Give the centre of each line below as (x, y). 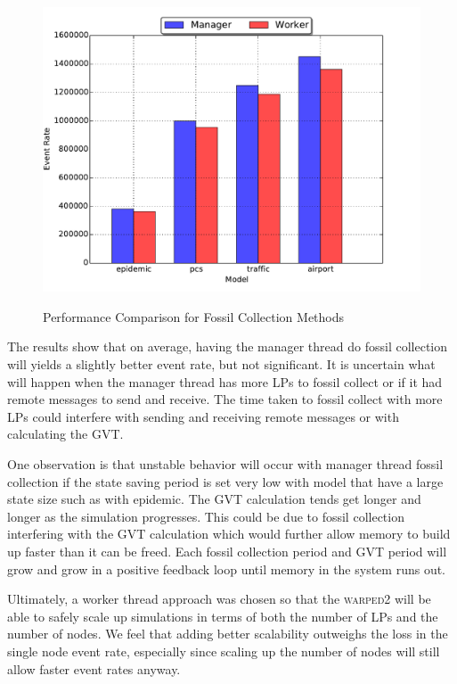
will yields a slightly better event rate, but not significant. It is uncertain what (221, 364)
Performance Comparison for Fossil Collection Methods (194, 316)
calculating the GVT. (65, 434)
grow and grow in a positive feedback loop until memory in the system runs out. (227, 569)
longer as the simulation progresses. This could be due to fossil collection (206, 516)
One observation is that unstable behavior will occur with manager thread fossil (225, 463)
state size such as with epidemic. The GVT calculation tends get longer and (214, 499)
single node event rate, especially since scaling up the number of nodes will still (224, 651)
